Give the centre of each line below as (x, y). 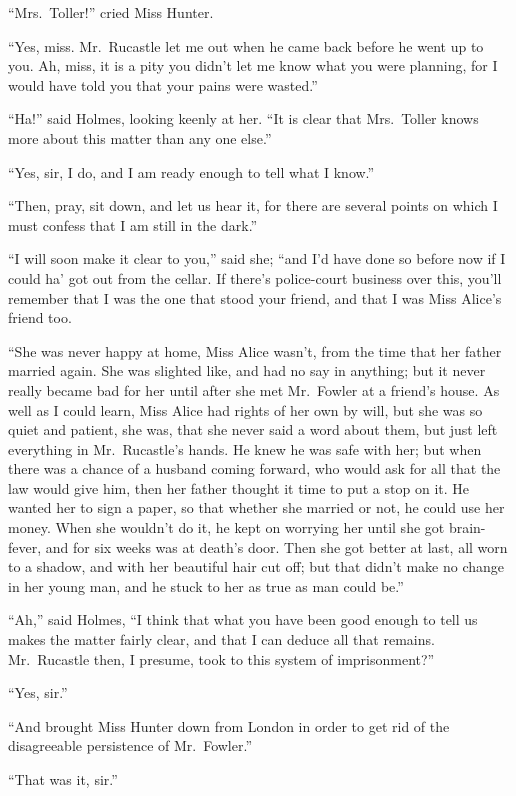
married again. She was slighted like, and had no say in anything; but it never (247, 370)
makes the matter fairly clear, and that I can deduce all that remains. (221, 639)
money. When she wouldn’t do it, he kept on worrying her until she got (226, 527)
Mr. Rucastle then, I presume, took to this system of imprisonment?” (221, 658)
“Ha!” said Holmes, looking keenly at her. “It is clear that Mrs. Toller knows (243, 118)
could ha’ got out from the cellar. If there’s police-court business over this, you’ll (255, 277)
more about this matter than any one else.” (140, 137)
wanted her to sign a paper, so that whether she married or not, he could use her (256, 507)
